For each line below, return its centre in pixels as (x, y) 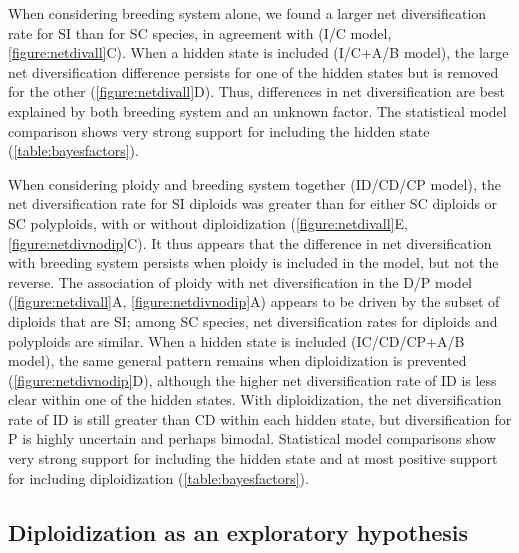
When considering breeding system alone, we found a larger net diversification (247, 13)
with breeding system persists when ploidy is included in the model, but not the (253, 262)
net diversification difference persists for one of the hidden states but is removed (253, 71)
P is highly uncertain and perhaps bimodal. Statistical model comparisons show (252, 438)
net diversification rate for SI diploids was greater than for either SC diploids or (253, 203)
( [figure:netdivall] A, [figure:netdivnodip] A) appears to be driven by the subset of (254, 301)
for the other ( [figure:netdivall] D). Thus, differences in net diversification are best (257, 91)
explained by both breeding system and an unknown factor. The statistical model (257, 110)
